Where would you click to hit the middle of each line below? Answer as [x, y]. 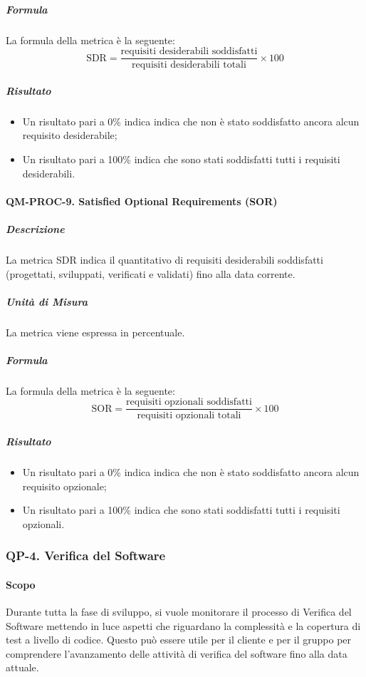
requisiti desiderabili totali [189, 65]
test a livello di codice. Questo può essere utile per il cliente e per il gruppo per [179, 640]
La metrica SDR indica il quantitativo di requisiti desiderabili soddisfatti [164, 259]
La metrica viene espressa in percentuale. [95, 332]
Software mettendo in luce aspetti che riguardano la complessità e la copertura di [183, 625]
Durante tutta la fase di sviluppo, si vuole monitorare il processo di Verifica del [179, 612]
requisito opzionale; [64, 486]
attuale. [22, 667]
